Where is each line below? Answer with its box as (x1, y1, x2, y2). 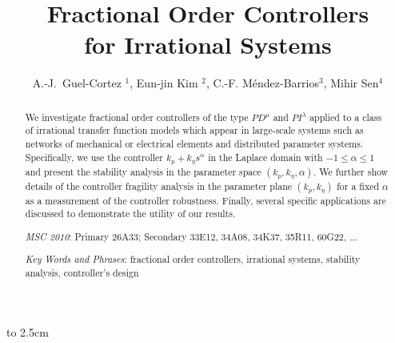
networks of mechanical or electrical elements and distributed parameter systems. (25, 137, 364, 151)
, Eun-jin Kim (130, 75, 198, 91)
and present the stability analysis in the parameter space (25, 164, 261, 178)
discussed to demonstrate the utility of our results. (25, 207, 236, 220)
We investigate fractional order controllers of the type (25, 110, 249, 123)
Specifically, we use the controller (25, 150, 164, 163)
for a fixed (337, 179, 380, 192)
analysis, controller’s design (25, 266, 139, 280)
